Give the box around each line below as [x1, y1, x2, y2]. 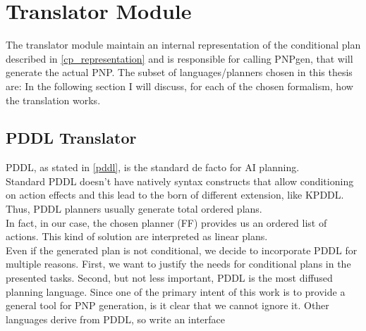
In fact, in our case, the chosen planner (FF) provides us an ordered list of [6, 215, 327, 230]
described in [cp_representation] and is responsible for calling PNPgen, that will [6, 51, 353, 65]
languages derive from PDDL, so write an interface [6, 311, 226, 326]
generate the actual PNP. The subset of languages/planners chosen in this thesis [6, 65, 353, 80]
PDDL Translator [6, 127, 137, 149]
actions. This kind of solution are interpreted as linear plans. [6, 229, 268, 244]
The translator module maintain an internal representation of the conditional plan [6, 37, 361, 52]
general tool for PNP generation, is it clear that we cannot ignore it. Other [6, 298, 329, 313]
